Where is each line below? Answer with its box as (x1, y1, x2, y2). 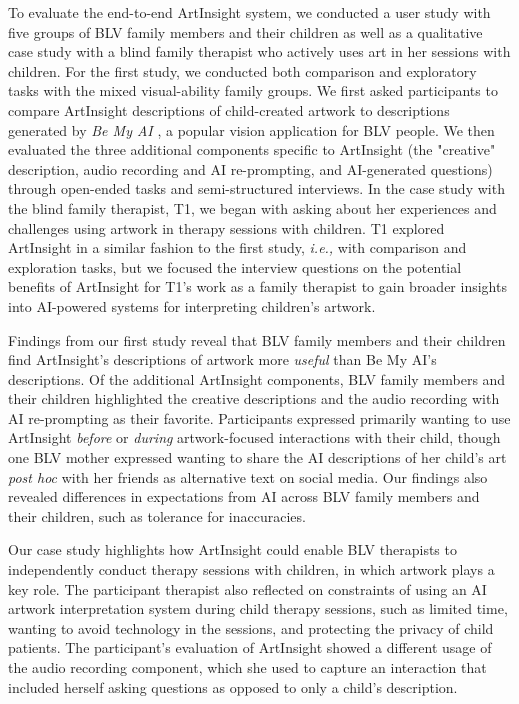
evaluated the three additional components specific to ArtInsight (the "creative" (8, 139, 496, 160)
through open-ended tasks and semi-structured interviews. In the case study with (8, 178, 505, 199)
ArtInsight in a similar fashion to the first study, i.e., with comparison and (8, 237, 467, 258)
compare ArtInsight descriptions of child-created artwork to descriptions (8, 99, 450, 120)
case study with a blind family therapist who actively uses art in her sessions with (8, 41, 511, 62)
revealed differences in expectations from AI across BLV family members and (8, 486, 480, 507)
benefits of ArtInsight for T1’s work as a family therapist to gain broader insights (8, 276, 507, 297)
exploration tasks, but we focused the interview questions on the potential (8, 256, 462, 277)
